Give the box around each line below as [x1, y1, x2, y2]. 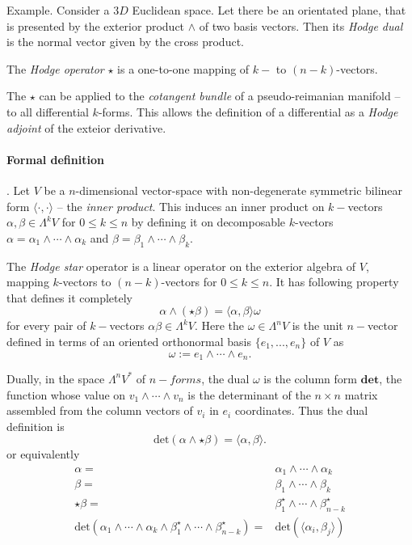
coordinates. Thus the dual [234, 402, 368, 419]
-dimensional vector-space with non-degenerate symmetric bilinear [75, 181, 403, 198]
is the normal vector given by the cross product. [6, 33, 244, 50]
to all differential [6, 103, 89, 120]
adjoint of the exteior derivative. [6, 119, 166, 136]
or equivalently [6, 446, 80, 463]
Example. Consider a [6, 2, 110, 18]
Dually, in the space [6, 370, 105, 387]
